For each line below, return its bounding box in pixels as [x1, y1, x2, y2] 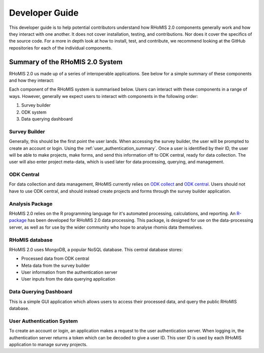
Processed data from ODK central [21, 256, 89, 261]
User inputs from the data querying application [21, 276, 116, 282]
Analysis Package [9, 200, 53, 207]
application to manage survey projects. [9, 341, 88, 347]
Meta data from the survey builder [21, 262, 90, 268]
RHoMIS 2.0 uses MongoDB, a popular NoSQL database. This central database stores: [9, 246, 183, 252]
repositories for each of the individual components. [9, 45, 112, 51]
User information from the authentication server [21, 269, 118, 275]
